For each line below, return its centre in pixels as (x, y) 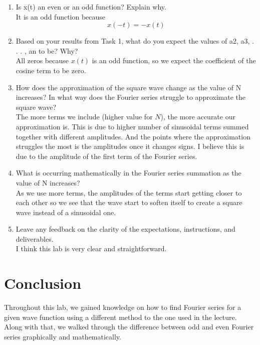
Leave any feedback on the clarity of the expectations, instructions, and (125, 229)
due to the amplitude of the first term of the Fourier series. (106, 156)
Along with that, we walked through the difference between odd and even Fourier (129, 327)
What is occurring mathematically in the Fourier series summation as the (128, 173)
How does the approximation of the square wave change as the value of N (128, 87)
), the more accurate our (198, 117)
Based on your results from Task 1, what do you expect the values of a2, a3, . (135, 41)
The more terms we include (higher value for (84, 117)
